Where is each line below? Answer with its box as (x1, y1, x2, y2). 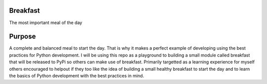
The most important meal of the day (9, 20, 83, 26)
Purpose (9, 32, 36, 41)
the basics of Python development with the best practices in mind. (9, 73, 144, 79)
